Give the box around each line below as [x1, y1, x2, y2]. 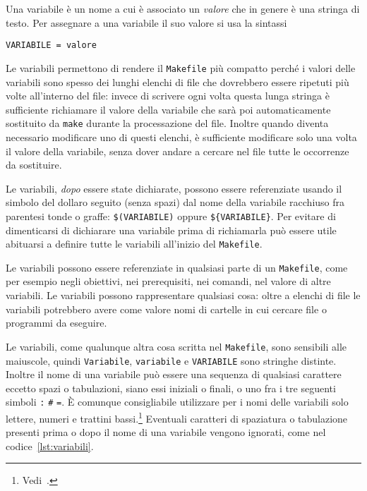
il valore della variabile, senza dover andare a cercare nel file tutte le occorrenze [6, 143, 349, 158]
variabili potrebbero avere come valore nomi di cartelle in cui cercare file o [6, 301, 327, 316]
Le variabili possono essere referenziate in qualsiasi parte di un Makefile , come [6, 260, 348, 274]
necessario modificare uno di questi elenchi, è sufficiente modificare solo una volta [6, 129, 357, 144]
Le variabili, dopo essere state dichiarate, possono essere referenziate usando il [6, 181, 342, 195]
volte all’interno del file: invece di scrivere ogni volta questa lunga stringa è [6, 88, 330, 103]
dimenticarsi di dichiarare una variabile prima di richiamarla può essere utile [6, 222, 337, 237]
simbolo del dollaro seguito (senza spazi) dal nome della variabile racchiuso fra [6, 195, 345, 210]
